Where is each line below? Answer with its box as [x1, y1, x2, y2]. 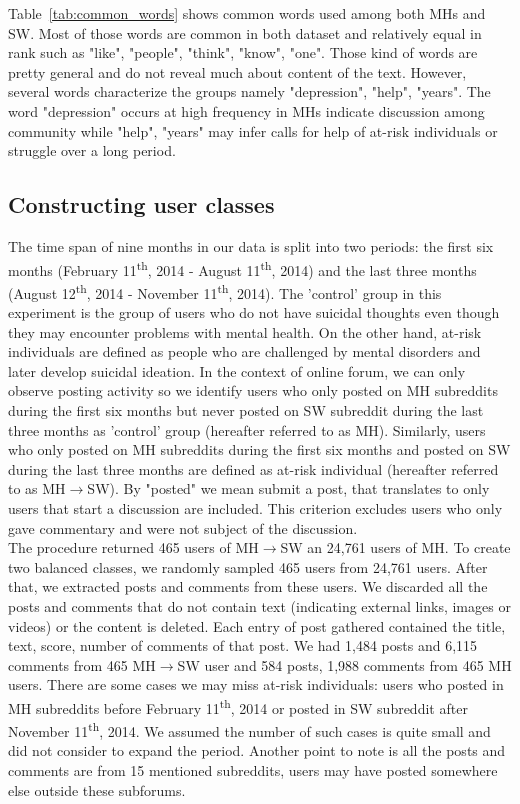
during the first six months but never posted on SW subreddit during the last [8, 400, 484, 421]
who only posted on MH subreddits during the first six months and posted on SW [8, 439, 511, 460]
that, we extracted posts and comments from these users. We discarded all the [8, 576, 488, 597]
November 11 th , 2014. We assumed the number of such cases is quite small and [8, 718, 491, 741]
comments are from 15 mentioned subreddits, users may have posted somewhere [8, 760, 498, 781]
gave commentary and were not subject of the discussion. [8, 517, 358, 538]
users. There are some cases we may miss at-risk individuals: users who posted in [8, 674, 504, 695]
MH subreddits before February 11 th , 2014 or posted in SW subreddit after [8, 694, 468, 718]
